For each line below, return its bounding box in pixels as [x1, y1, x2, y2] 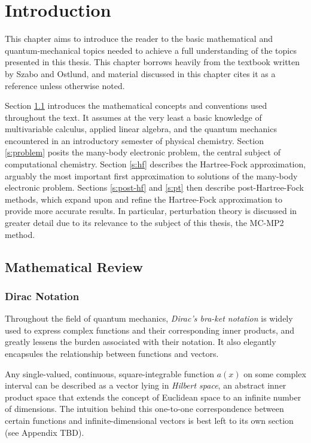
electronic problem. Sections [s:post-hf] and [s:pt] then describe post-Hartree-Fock [5, 181, 304, 194]
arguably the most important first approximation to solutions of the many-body [5, 169, 298, 182]
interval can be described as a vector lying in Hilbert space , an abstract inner [5, 379, 286, 392]
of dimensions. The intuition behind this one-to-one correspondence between [5, 402, 284, 415]
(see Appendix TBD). [5, 426, 84, 438]
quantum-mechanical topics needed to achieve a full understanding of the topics [5, 44, 297, 56]
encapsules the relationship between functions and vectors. [5, 347, 219, 359]
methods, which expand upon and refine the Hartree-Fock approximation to [5, 193, 283, 205]
